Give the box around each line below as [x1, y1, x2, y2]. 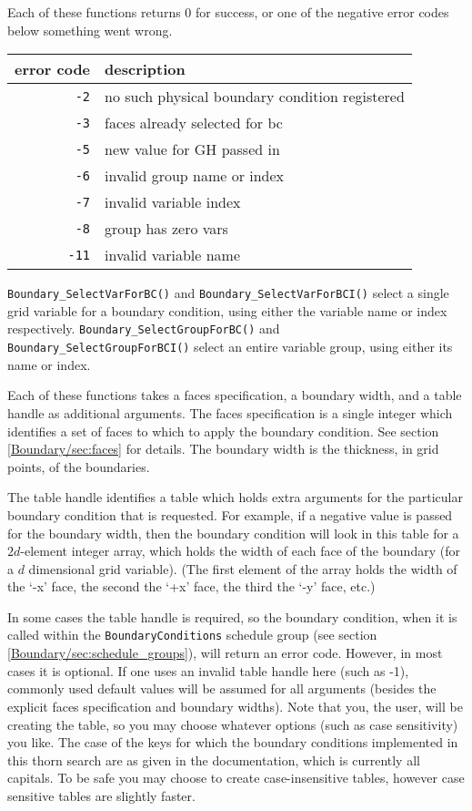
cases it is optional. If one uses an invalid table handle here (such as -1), [7, 661, 409, 680]
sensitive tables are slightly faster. [7, 785, 196, 805]
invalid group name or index [105, 165, 285, 187]
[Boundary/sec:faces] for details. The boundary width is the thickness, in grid [7, 439, 439, 458]
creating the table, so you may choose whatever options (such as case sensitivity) [7, 714, 458, 734]
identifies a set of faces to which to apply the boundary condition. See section [7, 421, 439, 440]
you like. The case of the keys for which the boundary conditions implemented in [7, 733, 458, 752]
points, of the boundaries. [7, 457, 150, 476]
